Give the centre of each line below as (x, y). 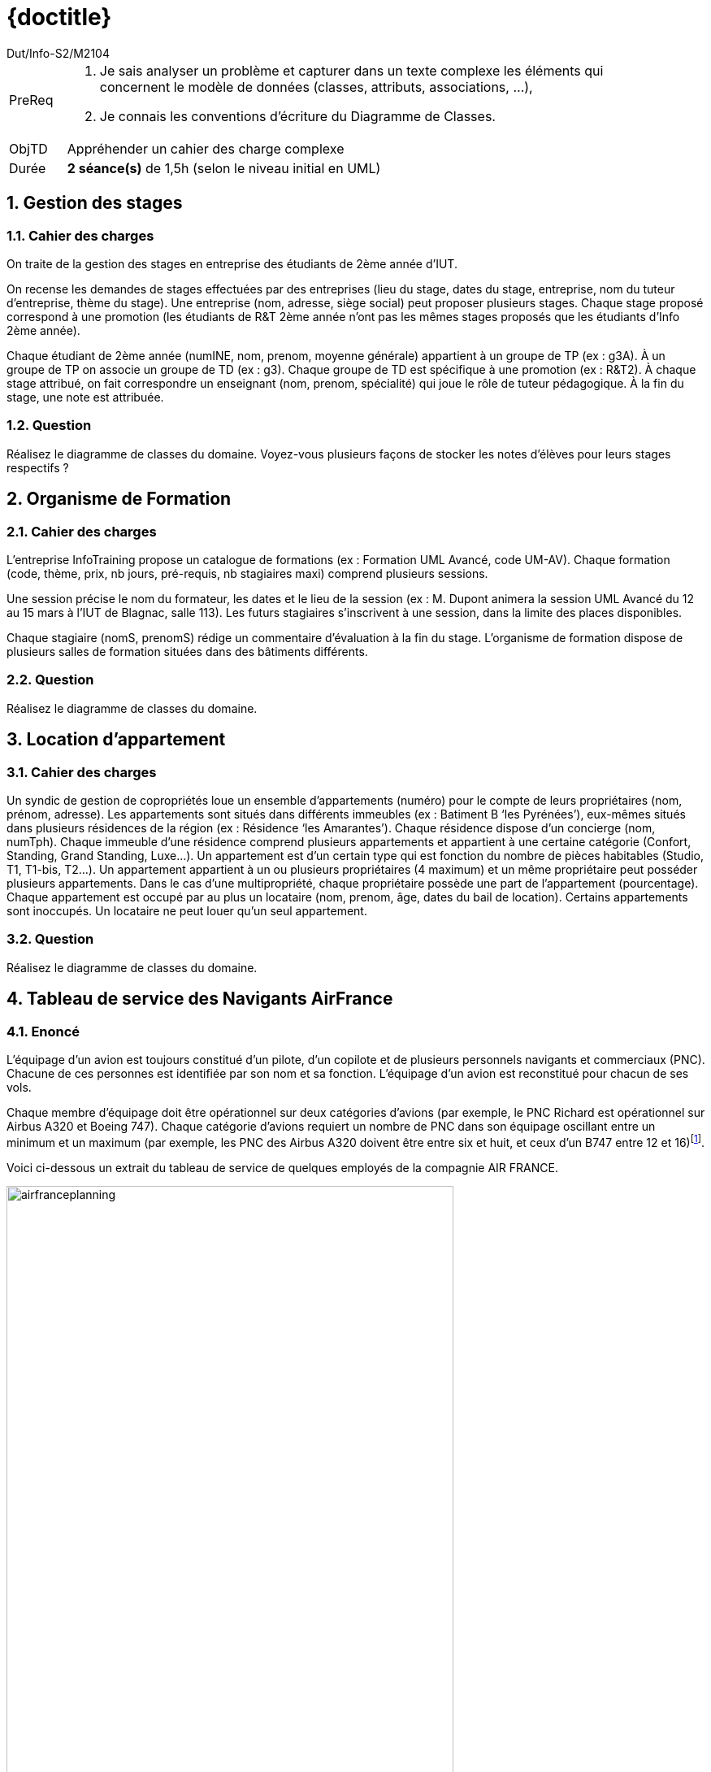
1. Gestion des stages (95, 203)
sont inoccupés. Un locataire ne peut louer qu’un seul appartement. (187, 910)
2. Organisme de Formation (119, 499)
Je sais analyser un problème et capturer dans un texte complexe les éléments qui (351, 70)
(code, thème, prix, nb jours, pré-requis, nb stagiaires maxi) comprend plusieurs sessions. (247, 573)
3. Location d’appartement (116, 740)
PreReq (31, 100)
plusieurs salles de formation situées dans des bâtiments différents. (187, 651)
